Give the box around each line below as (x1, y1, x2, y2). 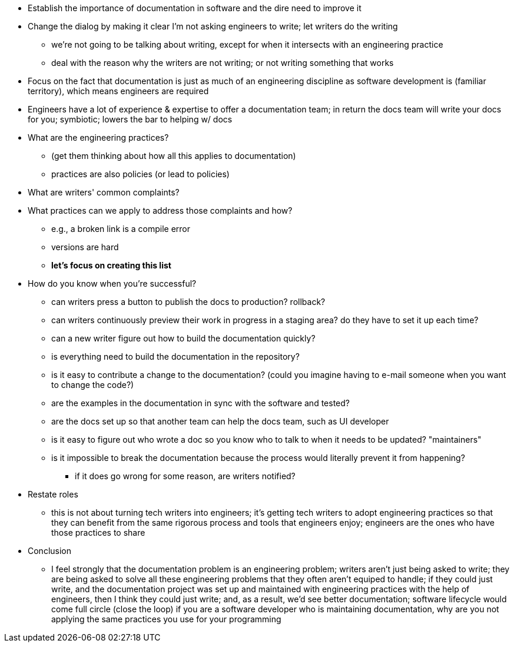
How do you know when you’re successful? (28, 278, 197, 288)
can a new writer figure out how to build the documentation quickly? (51, 333, 316, 343)
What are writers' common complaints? (28, 187, 180, 197)
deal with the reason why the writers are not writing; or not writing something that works (51, 58, 394, 68)
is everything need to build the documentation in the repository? (51, 351, 300, 361)
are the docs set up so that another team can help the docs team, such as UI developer (51, 416, 389, 426)
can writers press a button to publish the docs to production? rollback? (51, 297, 326, 307)
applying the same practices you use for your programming (51, 614, 281, 624)
